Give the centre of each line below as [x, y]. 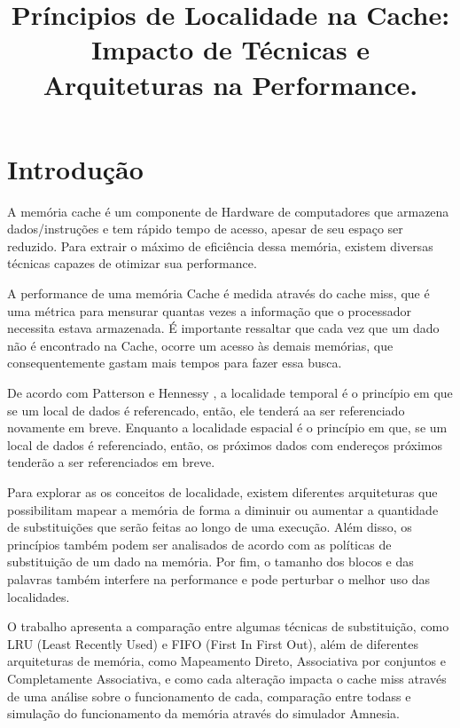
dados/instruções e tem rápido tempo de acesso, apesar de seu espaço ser [205, 229]
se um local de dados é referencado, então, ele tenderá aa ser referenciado [206, 410]
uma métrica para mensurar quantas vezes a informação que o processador [210, 310]
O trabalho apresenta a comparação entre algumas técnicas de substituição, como [228, 626]
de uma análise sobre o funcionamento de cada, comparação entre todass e [209, 696]
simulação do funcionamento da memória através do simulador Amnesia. [203, 713]
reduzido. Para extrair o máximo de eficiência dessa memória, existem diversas [220, 245]
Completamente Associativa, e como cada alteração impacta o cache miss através [227, 678]
